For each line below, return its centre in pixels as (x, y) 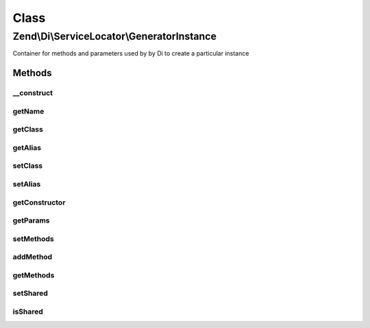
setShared (30, 293)
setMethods (33, 238)
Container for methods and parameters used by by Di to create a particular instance (131, 53)
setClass (28, 166)
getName (28, 111)
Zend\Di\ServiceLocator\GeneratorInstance (115, 36)
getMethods (34, 275)
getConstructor (39, 202)
